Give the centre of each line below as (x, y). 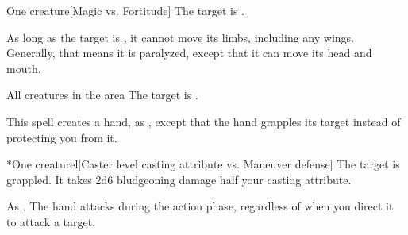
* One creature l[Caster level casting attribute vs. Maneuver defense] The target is (203, 164)
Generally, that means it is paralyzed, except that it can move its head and (189, 53)
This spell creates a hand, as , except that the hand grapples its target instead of (204, 121)
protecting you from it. (62, 137)
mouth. (24, 68)
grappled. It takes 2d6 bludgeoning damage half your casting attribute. (179, 179)
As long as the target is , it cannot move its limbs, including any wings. (180, 37)
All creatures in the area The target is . (102, 95)
